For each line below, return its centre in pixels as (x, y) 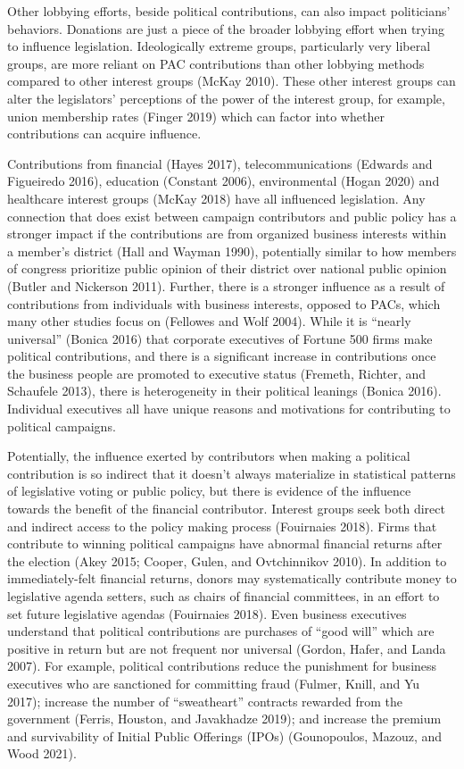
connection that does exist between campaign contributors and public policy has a (232, 216)
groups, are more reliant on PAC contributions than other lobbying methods (216, 63)
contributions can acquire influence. (104, 134)
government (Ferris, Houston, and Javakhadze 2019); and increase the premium (224, 719)
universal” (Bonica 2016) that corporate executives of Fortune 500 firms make (220, 338)
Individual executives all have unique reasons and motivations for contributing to (229, 409)
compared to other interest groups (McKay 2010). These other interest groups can (232, 81)
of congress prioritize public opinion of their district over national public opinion (227, 268)
